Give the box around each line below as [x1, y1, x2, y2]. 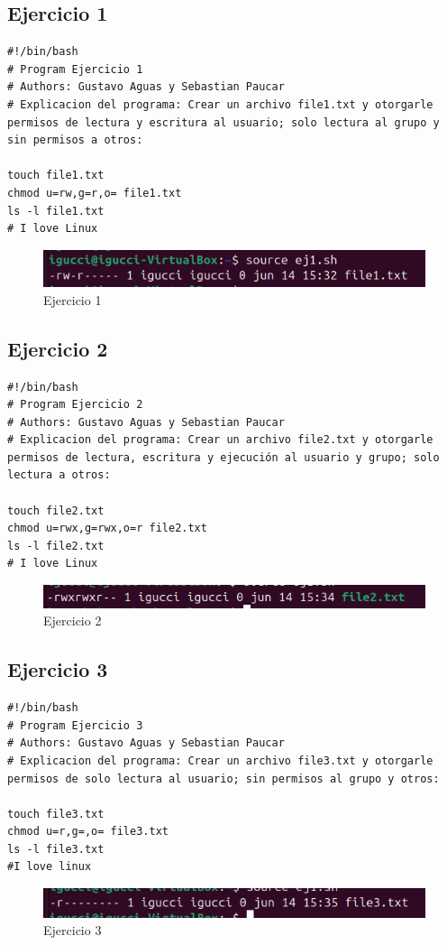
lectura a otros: [7, 468, 111, 482]
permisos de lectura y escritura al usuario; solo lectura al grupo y [7, 116, 440, 129]
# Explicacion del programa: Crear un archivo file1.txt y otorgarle [7, 97, 433, 111]
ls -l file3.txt [7, 842, 105, 856]
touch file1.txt [7, 169, 105, 182]
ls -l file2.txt [7, 539, 105, 552]
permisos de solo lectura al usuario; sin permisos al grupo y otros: [7, 772, 440, 785]
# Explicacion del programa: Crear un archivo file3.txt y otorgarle [7, 754, 433, 767]
